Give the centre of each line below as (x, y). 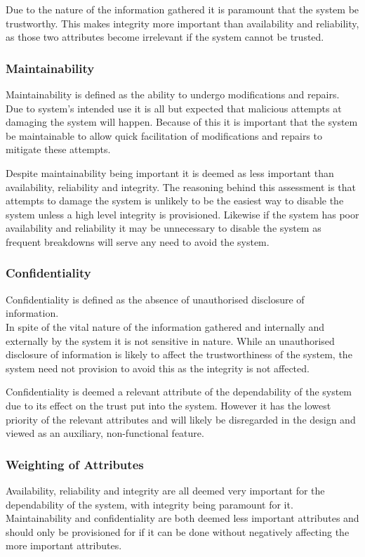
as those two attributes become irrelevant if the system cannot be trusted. (165, 37)
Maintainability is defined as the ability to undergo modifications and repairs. (173, 94)
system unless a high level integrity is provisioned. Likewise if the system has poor (182, 214)
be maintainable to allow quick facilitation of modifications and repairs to (164, 135)
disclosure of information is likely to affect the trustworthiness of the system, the (179, 354)
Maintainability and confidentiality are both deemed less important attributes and (182, 518)
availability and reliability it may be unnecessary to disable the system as (164, 228)
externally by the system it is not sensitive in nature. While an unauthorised (170, 340)
